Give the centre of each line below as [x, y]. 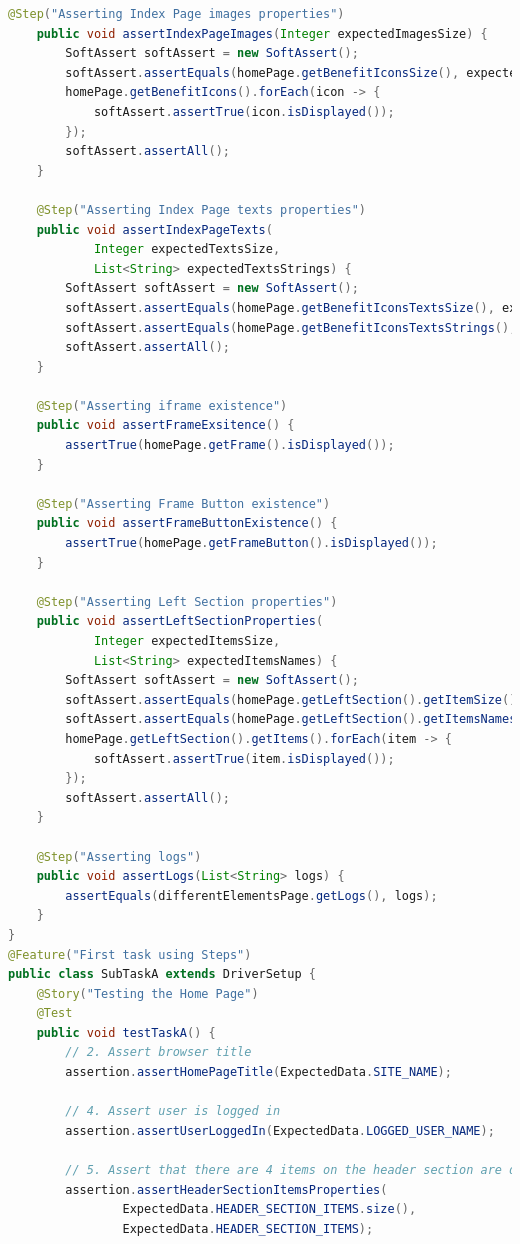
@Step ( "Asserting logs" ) [119, 856]
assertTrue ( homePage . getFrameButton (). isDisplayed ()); [251, 543]
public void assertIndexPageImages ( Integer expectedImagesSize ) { [262, 33]
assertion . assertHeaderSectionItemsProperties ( [226, 1189]
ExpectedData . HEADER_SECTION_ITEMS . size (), [269, 1209]
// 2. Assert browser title [158, 1052]
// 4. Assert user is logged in [173, 1111]
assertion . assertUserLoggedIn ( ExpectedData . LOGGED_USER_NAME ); [280, 1130]
